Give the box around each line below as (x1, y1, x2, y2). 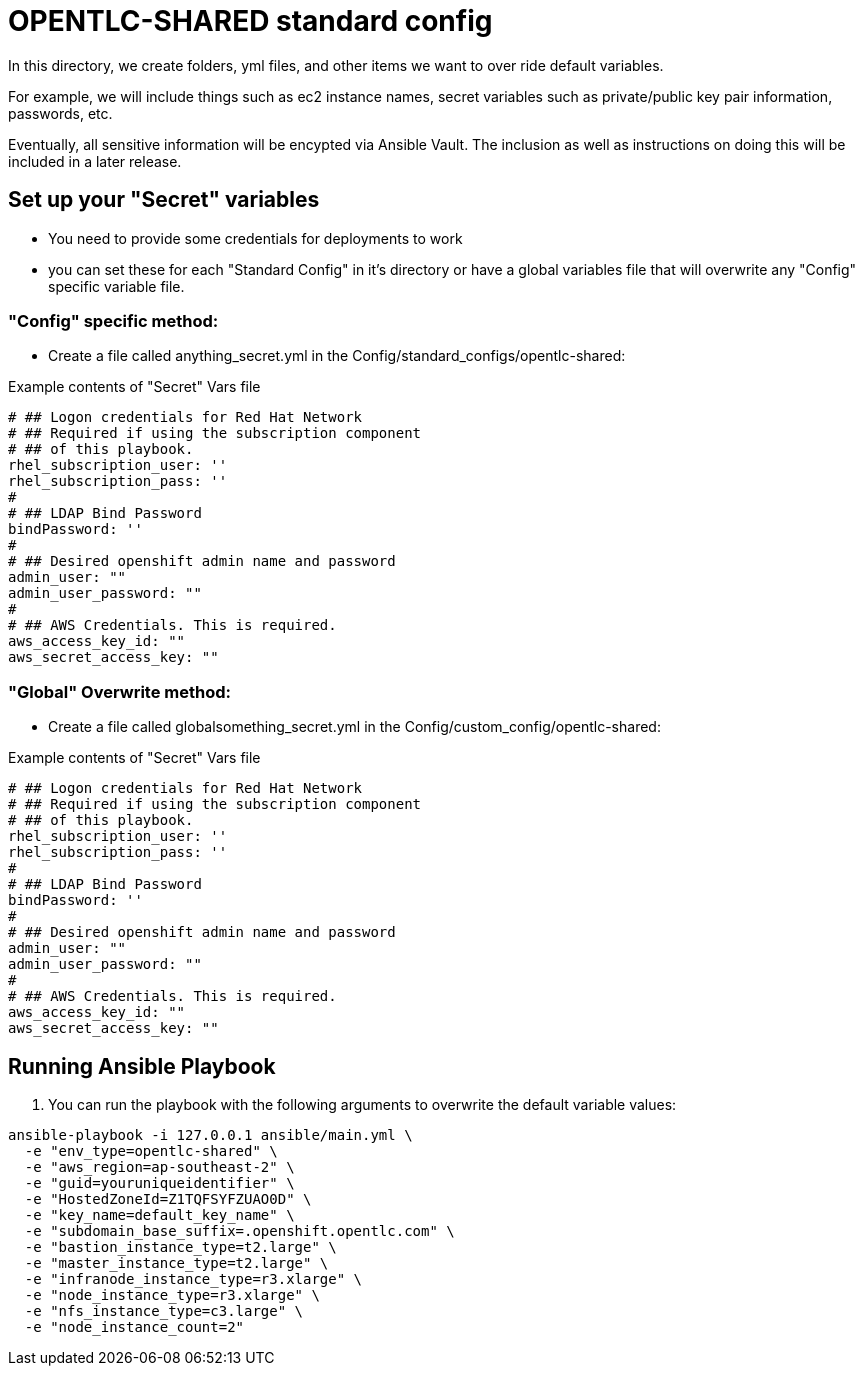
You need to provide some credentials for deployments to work (48, 229, 463, 247)
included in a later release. (8, 152, 182, 170)
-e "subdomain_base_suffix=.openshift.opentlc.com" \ (24, 1222, 455, 1239)
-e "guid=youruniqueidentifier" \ (24, 1174, 295, 1191)
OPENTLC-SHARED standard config (8, 4, 493, 38)
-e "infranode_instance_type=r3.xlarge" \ (24, 1270, 363, 1287)
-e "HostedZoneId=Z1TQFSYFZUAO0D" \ (24, 1190, 312, 1207)
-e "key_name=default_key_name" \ (24, 1206, 295, 1223)
